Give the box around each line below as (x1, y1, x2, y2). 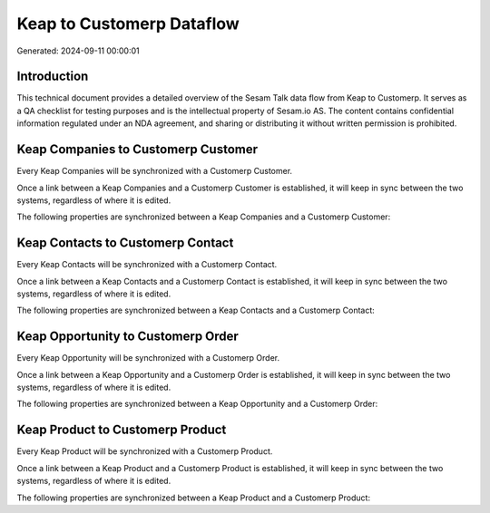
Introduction (16, 69, 89, 84)
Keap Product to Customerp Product (16, 422, 227, 438)
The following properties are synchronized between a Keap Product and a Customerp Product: (16, 492, 371, 503)
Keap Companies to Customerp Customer (16, 141, 259, 158)
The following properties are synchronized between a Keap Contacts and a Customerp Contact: (16, 305, 376, 316)
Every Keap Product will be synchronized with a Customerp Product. (16, 446, 273, 457)
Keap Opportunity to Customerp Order (16, 329, 240, 344)
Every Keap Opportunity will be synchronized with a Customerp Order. (16, 353, 280, 363)
